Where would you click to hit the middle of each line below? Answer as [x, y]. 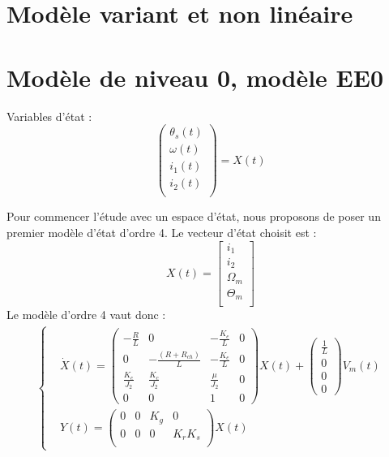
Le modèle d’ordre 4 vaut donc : [86, 315]
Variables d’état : [49, 116]
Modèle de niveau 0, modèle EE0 [195, 77]
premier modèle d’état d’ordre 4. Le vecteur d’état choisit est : [162, 232]
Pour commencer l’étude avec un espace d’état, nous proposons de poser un [194, 216]
